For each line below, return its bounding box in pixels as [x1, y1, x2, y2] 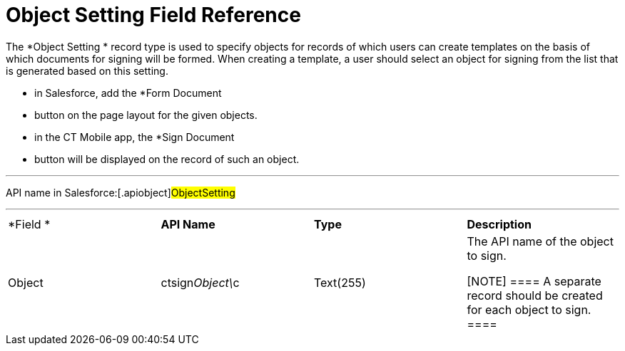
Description [467, 216, 532, 231]
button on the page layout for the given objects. [34, 108, 258, 121]
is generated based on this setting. [6, 64, 168, 77]
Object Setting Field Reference [6, 3, 301, 27]
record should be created [467, 288, 603, 303]
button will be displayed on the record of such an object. [34, 152, 300, 165]
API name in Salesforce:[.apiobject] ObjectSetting [6, 186, 235, 199]
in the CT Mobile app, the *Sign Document [34, 130, 235, 143]
